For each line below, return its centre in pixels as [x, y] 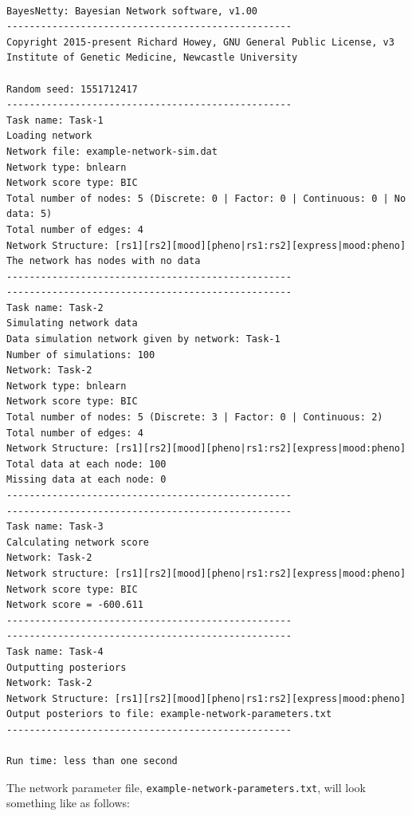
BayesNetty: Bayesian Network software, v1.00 [132, 11]
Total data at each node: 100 [86, 464]
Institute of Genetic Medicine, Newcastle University [152, 58]
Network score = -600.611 [75, 605]
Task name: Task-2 [55, 307]
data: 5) [29, 214]
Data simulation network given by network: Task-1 [143, 339]
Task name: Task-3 [55, 527]
